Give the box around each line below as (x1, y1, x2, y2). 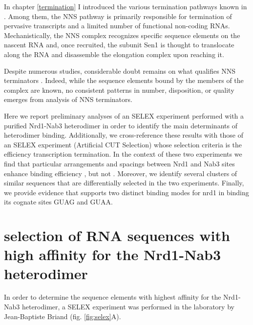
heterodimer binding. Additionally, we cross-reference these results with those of (4, 130, 243, 140)
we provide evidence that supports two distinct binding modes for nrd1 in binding (4, 187, 249, 197)
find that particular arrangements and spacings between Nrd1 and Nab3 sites (4, 158, 235, 168)
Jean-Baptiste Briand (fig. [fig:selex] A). (4, 311, 121, 321)
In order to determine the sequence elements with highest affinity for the (4, 292, 221, 302)
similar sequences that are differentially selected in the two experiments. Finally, (4, 178, 244, 188)
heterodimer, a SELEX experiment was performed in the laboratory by (21, 301, 234, 311)
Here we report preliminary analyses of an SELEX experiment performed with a (4, 110, 244, 121)
